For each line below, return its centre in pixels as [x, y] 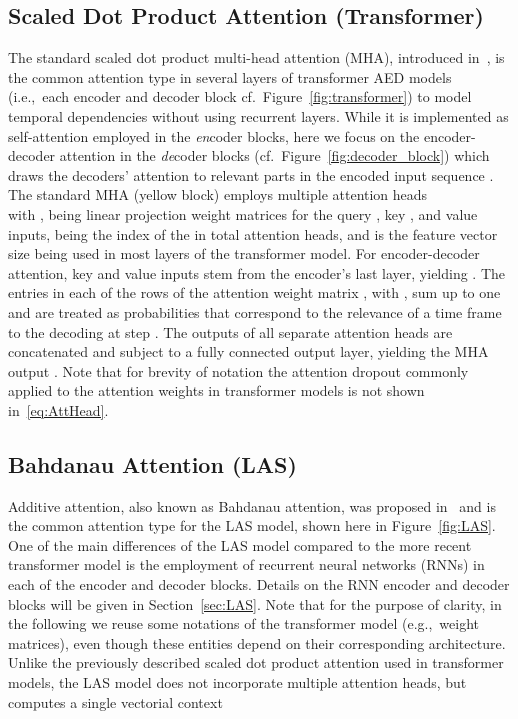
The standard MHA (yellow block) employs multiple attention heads [218, 194]
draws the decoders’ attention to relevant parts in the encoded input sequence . [251, 174]
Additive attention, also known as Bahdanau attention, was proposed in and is [252, 505]
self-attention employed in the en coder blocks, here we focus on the [214, 135]
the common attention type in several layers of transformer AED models [230, 76]
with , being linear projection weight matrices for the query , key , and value [243, 213]
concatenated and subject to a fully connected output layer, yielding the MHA [248, 351]
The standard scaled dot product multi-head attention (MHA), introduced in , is [256, 57]
